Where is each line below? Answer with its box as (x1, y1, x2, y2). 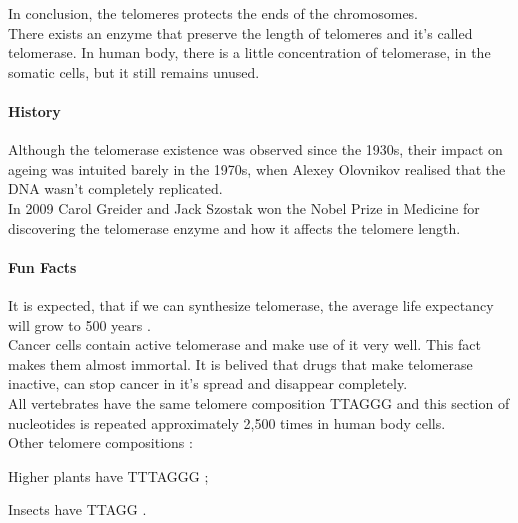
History (8, 100, 61, 121)
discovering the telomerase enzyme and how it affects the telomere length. (8, 217, 461, 238)
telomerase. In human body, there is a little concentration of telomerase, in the (8, 42, 491, 63)
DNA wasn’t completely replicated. (8, 178, 223, 199)
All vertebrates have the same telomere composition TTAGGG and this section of (8, 392, 510, 413)
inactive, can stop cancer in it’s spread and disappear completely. (8, 373, 408, 394)
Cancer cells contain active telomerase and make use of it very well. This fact (8, 334, 481, 355)
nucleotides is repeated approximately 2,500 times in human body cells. (8, 412, 446, 433)
